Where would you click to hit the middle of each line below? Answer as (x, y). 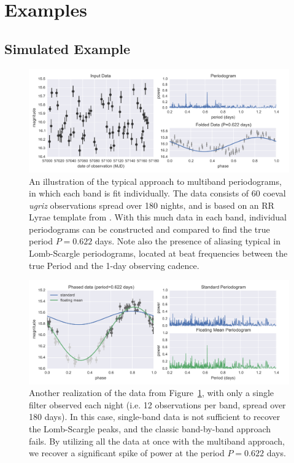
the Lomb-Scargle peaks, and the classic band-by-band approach (150, 428)
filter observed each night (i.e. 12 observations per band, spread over (157, 404)
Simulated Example (68, 48)
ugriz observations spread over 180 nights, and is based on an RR (152, 205)
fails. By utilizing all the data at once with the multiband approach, (157, 441)
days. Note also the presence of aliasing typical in (188, 241)
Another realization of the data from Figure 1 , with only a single (152, 393)
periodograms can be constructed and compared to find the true (149, 229)
